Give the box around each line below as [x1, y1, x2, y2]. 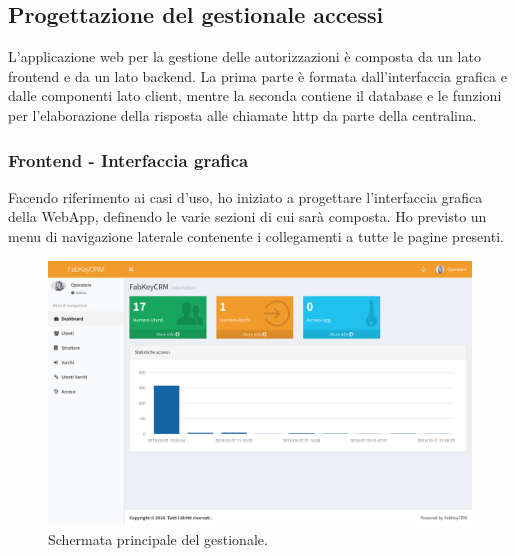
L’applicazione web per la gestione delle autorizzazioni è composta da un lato [8, 46, 481, 67]
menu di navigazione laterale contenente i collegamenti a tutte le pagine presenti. [8, 225, 504, 246]
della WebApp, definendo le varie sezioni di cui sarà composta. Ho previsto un [8, 206, 487, 227]
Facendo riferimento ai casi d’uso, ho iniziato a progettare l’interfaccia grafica [8, 186, 483, 207]
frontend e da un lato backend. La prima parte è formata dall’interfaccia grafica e [8, 65, 507, 86]
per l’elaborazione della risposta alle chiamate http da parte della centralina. [8, 104, 477, 125]
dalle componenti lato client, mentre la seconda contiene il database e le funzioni [8, 85, 502, 106]
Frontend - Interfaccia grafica [8, 147, 249, 172]
